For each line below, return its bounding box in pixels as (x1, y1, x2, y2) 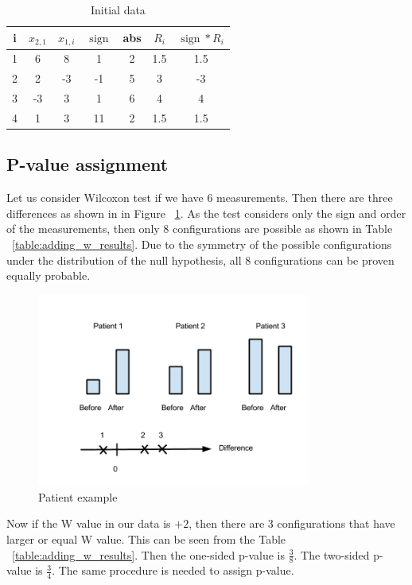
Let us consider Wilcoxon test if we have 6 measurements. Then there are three (6, 189, 393, 206)
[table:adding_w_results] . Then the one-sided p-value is (12, 546, 285, 563)
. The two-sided (293, 546, 370, 563)
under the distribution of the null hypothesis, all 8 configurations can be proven (6, 251, 395, 268)
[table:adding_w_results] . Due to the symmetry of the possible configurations (12, 235, 392, 252)
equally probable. (6, 267, 91, 284)
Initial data (91, 2, 146, 17)
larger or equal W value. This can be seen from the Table (6, 530, 286, 547)
